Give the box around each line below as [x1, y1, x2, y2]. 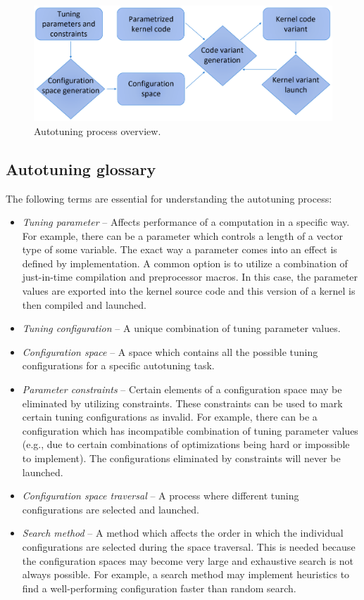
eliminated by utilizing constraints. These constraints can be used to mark [22, 395, 343, 410]
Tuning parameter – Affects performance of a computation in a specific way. [22, 215, 350, 229]
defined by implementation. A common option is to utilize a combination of [22, 255, 348, 270]
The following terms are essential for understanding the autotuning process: [6, 191, 332, 205]
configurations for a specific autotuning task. [22, 358, 215, 373]
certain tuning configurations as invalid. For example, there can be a [22, 409, 318, 424]
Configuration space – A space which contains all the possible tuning [22, 344, 318, 359]
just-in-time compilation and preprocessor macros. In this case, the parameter [22, 269, 358, 284]
